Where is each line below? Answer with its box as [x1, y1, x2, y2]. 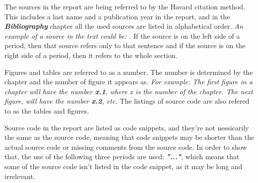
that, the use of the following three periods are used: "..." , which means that [4, 151, 240, 162]
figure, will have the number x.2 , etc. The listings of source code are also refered [4, 96, 250, 106]
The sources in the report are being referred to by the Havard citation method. [4, 1, 245, 11]
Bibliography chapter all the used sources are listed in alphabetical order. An [4, 21, 243, 31]
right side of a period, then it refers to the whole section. [4, 50, 177, 60]
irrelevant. [4, 171, 35, 181]
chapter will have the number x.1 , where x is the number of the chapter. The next [4, 86, 253, 96]
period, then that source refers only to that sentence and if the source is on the [4, 40, 246, 51]
